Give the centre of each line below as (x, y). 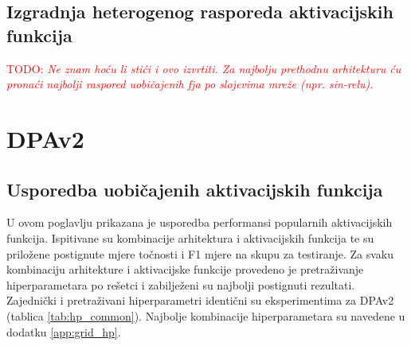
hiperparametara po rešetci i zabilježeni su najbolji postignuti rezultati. (181, 284)
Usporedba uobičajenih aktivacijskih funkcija (195, 189)
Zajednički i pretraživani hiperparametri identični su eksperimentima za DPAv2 (200, 300)
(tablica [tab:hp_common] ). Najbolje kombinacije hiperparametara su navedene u (206, 315)
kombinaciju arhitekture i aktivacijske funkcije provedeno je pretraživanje (185, 269)
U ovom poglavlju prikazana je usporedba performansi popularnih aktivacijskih (200, 222)
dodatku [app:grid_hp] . (64, 331)
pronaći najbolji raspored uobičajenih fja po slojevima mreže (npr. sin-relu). (190, 84)
